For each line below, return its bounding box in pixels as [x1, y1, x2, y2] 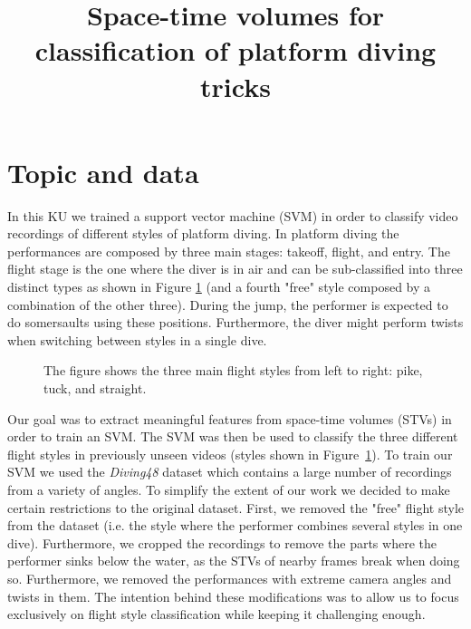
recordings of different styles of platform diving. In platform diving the [7, 224, 399, 243]
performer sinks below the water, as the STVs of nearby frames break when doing [7, 551, 460, 570]
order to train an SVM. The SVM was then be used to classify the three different [7, 427, 458, 446]
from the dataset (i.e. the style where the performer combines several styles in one [7, 516, 463, 535]
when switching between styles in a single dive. [7, 330, 267, 349]
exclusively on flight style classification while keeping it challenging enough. [7, 605, 426, 624]
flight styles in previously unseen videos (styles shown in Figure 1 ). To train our [7, 444, 453, 463]
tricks [200, 67, 271, 104]
